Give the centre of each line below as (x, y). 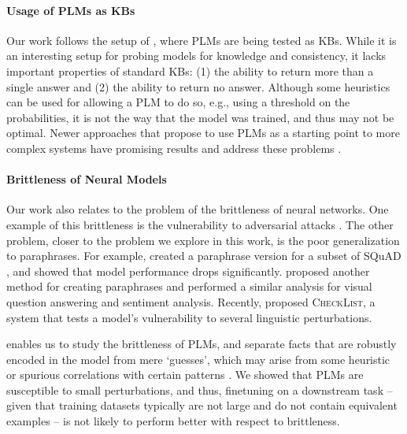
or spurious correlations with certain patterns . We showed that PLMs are (185, 375)
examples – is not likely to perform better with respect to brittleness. (173, 421)
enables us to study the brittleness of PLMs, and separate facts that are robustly (202, 344)
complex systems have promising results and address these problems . (174, 148)
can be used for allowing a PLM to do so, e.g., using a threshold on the (178, 102)
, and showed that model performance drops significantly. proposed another (188, 271)
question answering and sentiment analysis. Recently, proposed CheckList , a (191, 301)
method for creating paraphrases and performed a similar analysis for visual (189, 286)
